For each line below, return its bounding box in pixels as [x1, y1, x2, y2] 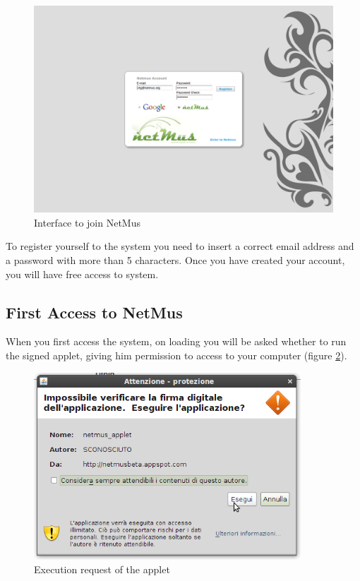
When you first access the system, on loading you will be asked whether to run [6, 334, 347, 349]
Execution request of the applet [34, 562, 170, 577]
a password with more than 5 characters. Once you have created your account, [6, 252, 345, 267]
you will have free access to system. [6, 266, 159, 281]
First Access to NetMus [6, 301, 183, 323]
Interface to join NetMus [34, 215, 141, 229]
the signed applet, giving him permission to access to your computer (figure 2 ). [6, 347, 347, 362]
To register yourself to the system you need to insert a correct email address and [6, 239, 354, 253]
